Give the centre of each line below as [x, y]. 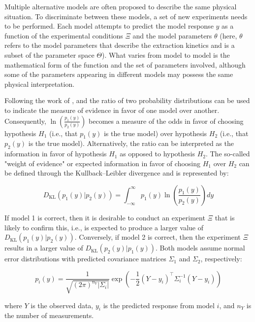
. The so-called [228, 154]
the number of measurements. [49, 315]
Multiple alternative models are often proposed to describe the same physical [121, 6]
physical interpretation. [40, 84]
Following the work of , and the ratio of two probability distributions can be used [127, 100]
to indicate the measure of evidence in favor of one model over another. [112, 110]
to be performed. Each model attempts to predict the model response [109, 26]
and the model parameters [172, 35]
